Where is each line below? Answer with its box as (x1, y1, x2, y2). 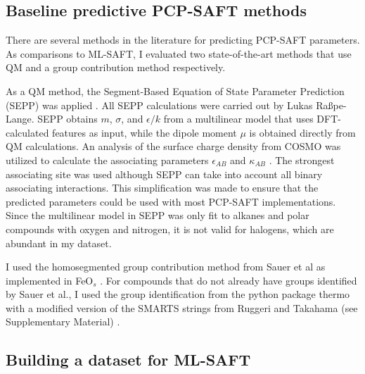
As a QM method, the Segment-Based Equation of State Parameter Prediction (6, 83, 345, 98)
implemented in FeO (6, 273, 94, 287)
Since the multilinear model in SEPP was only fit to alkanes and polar (6, 208, 309, 223)
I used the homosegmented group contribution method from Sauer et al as (6, 259, 326, 274)
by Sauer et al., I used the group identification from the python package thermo (6, 287, 350, 301)
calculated (6, 125, 49, 139)
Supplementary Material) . (6, 314, 120, 329)
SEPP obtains (37, 111, 98, 126)
